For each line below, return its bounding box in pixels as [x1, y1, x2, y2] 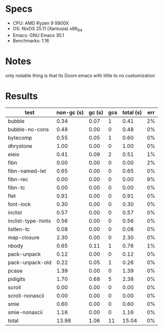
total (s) [122, 108, 142, 116]
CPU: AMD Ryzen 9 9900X [12, 20, 69, 26]
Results [5, 90, 38, 102]
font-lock [8, 201, 31, 208]
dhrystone [8, 142, 33, 149]
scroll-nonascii [8, 292, 44, 299]
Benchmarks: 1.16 [12, 37, 49, 43]
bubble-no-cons [8, 126, 49, 133]
